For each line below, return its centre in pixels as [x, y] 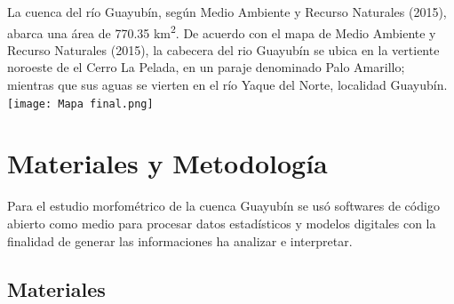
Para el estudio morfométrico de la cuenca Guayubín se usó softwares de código [223, 206]
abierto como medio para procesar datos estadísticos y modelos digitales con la [222, 223]
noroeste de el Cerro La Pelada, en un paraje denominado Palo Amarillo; [206, 67]
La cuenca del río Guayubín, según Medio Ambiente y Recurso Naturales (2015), [227, 12]
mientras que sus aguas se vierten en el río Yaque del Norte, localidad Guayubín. [227, 85]
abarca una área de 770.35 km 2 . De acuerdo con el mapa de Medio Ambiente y [222, 31]
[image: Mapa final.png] [80, 104]
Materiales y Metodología [167, 163]
